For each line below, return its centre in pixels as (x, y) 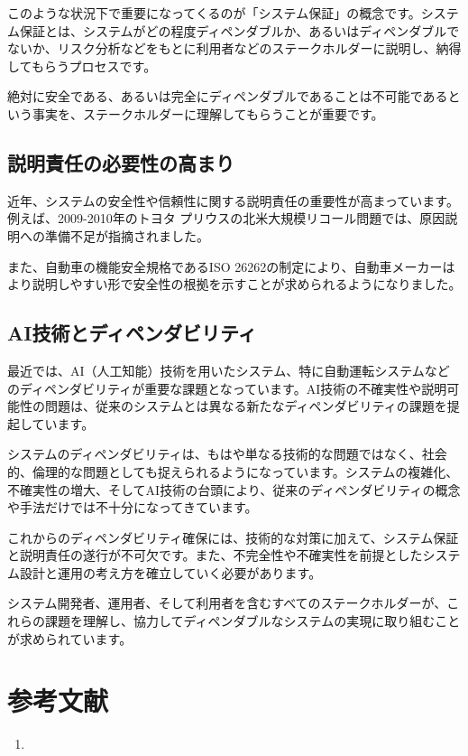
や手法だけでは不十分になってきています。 (133, 507)
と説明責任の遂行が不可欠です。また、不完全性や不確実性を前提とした (215, 555)
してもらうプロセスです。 (82, 65)
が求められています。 (70, 638)
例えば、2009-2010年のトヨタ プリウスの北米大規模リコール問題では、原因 (226, 218)
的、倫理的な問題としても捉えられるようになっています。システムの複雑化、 (233, 471)
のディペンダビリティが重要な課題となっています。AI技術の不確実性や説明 (227, 388)
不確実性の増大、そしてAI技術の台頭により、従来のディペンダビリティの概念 (234, 489)
